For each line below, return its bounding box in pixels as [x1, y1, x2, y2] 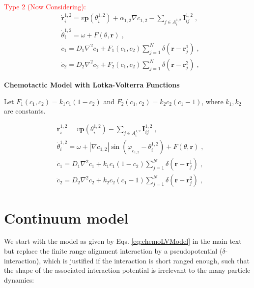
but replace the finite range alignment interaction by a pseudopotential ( [4, 246, 223, 256]
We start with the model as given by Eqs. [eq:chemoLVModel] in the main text [4, 236, 242, 246]
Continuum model [4, 207, 129, 228]
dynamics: [4, 274, 34, 285]
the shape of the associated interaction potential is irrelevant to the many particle [4, 265, 251, 275]
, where [201, 96, 224, 106]
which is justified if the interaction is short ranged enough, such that [43, 255, 250, 265]
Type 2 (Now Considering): [4, 1, 86, 11]
